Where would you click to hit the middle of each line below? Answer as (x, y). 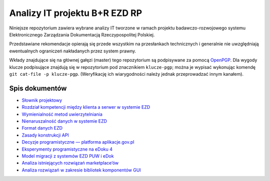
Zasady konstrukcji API (45, 135)
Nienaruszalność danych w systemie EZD (64, 121)
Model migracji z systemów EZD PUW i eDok (68, 156)
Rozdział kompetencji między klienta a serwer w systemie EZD (86, 107)
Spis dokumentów (38, 88)
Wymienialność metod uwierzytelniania (62, 114)
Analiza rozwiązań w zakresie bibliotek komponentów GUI (81, 170)
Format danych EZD (42, 128)
